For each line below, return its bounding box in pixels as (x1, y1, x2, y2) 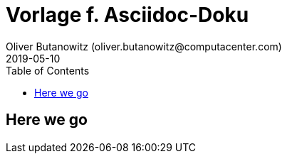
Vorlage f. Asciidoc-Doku (6, 3, 249, 27)
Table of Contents (6, 64, 90, 77)
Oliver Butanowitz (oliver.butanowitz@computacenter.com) (6, 40, 282, 53)
